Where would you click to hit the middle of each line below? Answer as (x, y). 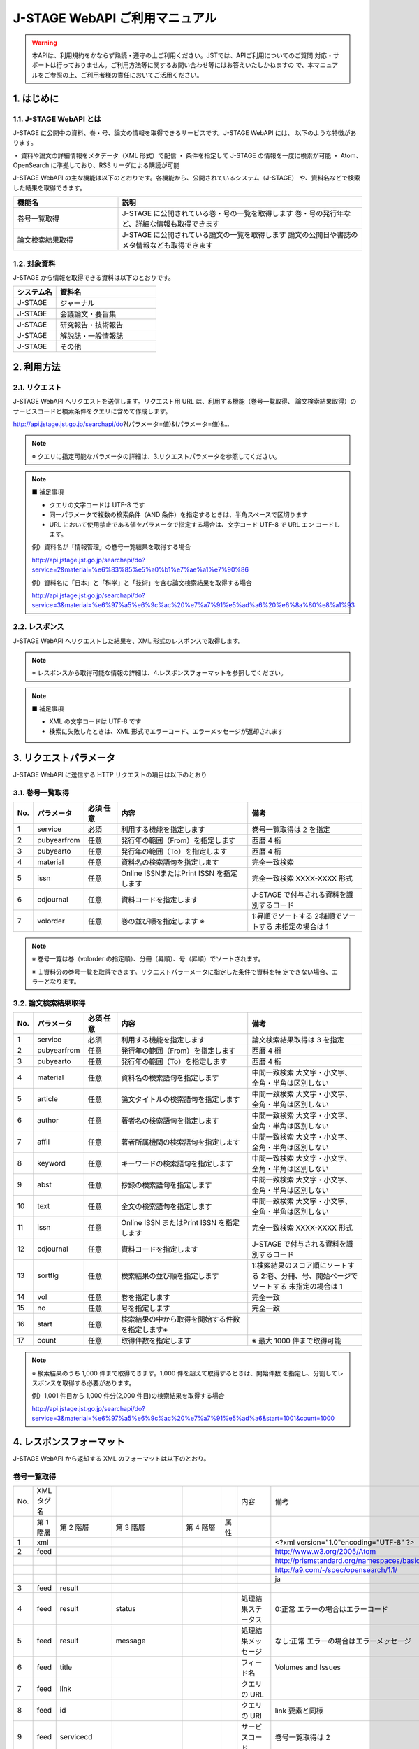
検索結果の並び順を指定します (170, 1276)
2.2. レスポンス (38, 627)
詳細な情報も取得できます (177, 224)
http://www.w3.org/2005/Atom (325, 1552)
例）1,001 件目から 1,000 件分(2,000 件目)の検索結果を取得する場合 (128, 1396)
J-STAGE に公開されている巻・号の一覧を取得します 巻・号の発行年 (233, 213)
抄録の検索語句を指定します (167, 1185)
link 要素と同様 (299, 1711)
